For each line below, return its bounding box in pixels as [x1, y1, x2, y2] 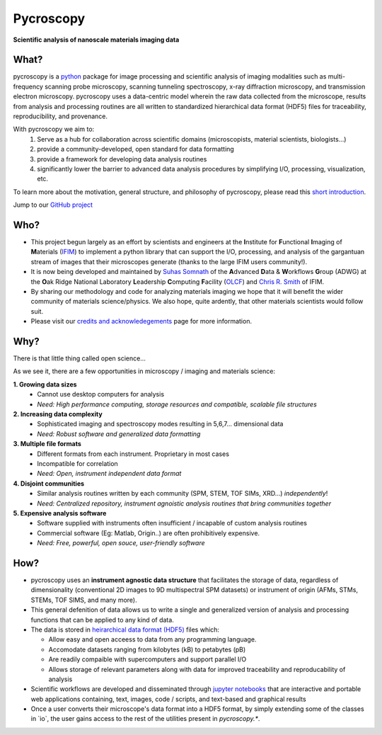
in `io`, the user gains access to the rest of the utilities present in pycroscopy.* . [30, 714, 260, 723]
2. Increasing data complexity [13, 410, 103, 418]
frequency [13, 82, 44, 91]
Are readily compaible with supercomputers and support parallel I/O [48, 655, 247, 663]
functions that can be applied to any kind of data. [30, 615, 175, 624]
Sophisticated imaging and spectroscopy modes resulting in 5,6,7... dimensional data [37, 420, 284, 428]
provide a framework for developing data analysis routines [37, 154, 207, 163]
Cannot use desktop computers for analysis [37, 390, 165, 399]
